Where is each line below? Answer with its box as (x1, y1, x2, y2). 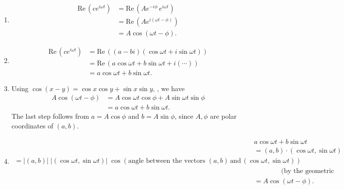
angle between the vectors (128, 157, 206, 164)
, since (174, 111, 193, 121)
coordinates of (11, 121, 53, 131)
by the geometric (284, 167, 334, 174)
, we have (157, 83, 185, 93)
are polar (210, 111, 237, 121)
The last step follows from (11, 111, 89, 121)
